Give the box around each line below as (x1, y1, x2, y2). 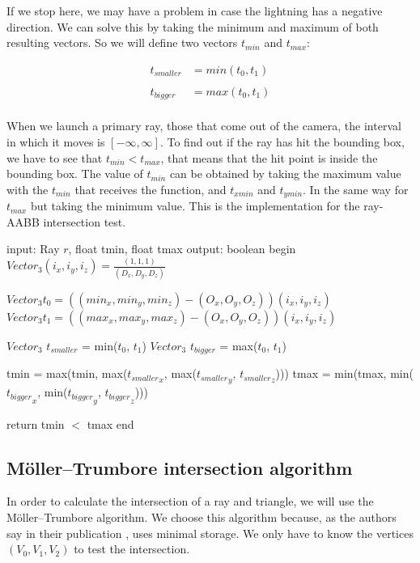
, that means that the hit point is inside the (160, 149, 378, 166)
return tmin (6, 415, 65, 432)
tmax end (87, 415, 134, 432)
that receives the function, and (74, 180, 227, 197)
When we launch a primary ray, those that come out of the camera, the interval (6, 117, 401, 134)
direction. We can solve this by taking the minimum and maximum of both (6, 18, 379, 35)
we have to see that (6, 149, 103, 166)
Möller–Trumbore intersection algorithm (6, 455, 353, 480)
